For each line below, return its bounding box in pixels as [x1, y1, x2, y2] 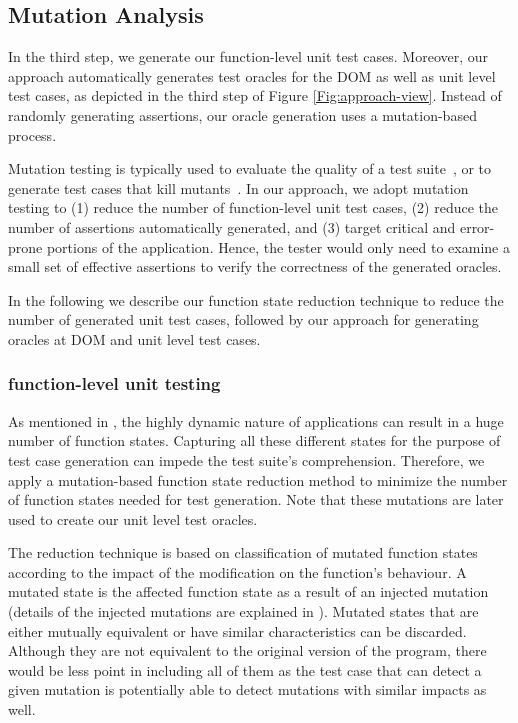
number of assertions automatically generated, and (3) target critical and [8, 216, 456, 237]
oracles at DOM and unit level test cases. [8, 328, 261, 349]
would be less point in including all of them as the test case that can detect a [8, 659, 482, 680]
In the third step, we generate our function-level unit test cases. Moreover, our [8, 46, 489, 67]
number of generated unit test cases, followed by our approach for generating [8, 309, 479, 330]
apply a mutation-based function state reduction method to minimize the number [8, 469, 508, 490]
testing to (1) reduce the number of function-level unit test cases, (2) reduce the [8, 197, 498, 218]
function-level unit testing [8, 371, 221, 396]
